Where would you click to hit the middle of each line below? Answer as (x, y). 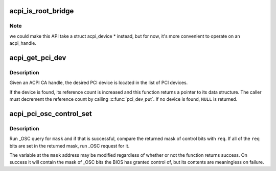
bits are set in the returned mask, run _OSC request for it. (70, 146)
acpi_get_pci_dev (38, 58)
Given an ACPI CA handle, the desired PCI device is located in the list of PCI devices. (99, 83)
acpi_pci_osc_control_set (51, 114)
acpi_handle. (23, 43)
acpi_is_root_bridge (42, 11)
